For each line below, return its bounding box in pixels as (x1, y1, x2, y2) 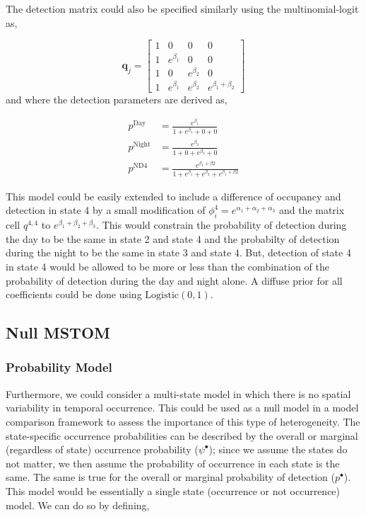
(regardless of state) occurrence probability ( (6, 442, 199, 457)
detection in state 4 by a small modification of (6, 203, 206, 217)
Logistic (145, 290, 179, 301)
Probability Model (6, 358, 112, 376)
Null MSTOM (6, 322, 110, 343)
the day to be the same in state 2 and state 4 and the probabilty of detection (6, 231, 340, 246)
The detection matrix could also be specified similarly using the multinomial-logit (6, 1, 359, 16)
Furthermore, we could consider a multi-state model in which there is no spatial (6, 386, 351, 401)
